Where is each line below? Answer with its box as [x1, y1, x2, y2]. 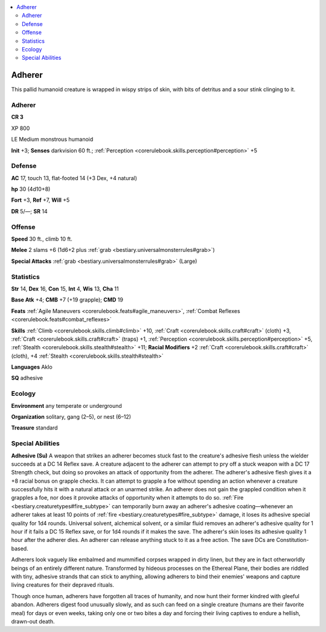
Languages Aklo [11, 363, 53, 371]
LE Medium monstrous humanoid [11, 136, 94, 143]
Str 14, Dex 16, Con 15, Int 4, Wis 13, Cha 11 [11, 285, 119, 292]
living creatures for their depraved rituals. [11, 581, 115, 588]
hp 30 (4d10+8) [11, 185, 51, 193]
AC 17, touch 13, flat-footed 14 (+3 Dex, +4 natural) [11, 174, 138, 181]
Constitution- [276, 537, 309, 544]
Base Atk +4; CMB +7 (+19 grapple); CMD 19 [11, 296, 124, 303]
